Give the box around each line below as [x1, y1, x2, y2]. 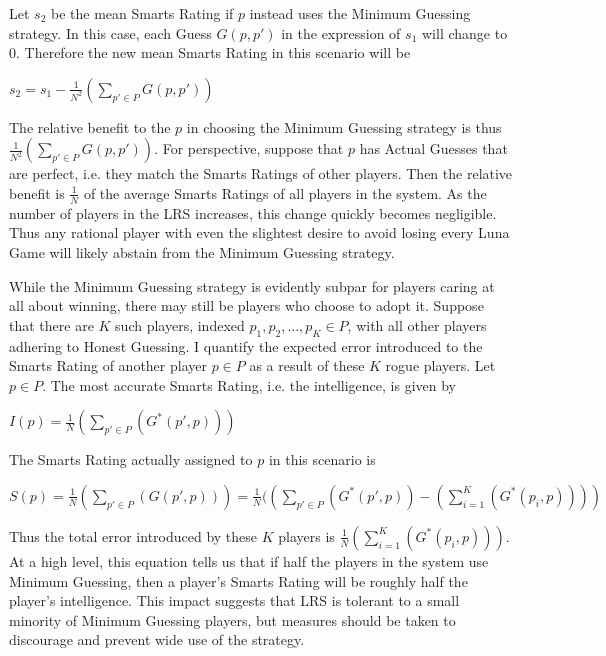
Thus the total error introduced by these [9, 525, 258, 546]
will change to [422, 22, 508, 43]
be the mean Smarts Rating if [51, 3, 234, 23]
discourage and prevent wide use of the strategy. [9, 629, 305, 650]
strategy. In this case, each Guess [9, 22, 212, 43]
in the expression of [281, 22, 401, 43]
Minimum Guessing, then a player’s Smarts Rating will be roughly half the [9, 570, 468, 591]
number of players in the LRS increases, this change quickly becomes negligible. [9, 202, 497, 223]
